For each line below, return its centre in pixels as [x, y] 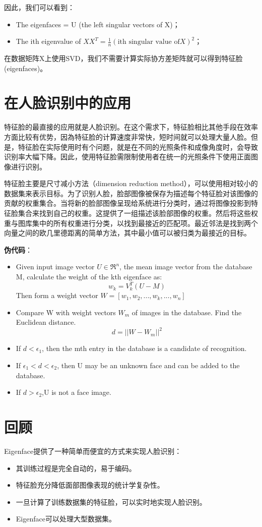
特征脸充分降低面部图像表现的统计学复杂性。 [90, 485]
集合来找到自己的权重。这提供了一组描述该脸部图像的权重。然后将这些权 [138, 213]
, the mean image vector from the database [186, 267]
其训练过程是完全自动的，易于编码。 [76, 468]
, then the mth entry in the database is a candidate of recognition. [144, 348]
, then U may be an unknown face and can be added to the [148, 365]
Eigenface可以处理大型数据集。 [66, 519]
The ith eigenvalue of [48, 41]
